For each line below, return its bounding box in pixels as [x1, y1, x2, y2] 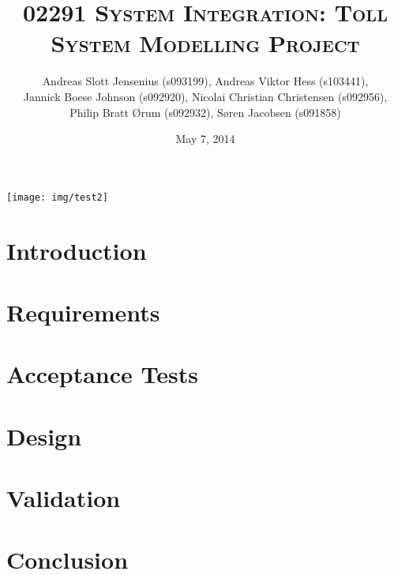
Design [6, 419, 82, 452]
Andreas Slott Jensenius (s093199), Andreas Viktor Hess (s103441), [42, 73, 369, 89]
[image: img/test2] [6, 191, 108, 203]
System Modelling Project [51, 27, 360, 59]
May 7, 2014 [175, 130, 235, 147]
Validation [6, 482, 121, 514]
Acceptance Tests [6, 358, 198, 390]
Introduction [6, 234, 147, 266]
